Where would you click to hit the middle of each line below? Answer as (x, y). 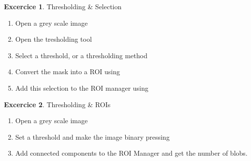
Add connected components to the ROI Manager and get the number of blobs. (131, 153)
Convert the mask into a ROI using (67, 72)
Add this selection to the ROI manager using (82, 88)
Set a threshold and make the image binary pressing (92, 137)
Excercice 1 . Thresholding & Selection (63, 6)
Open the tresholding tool (53, 39)
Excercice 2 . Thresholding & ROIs (57, 104)
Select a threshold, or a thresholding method (81, 55)
